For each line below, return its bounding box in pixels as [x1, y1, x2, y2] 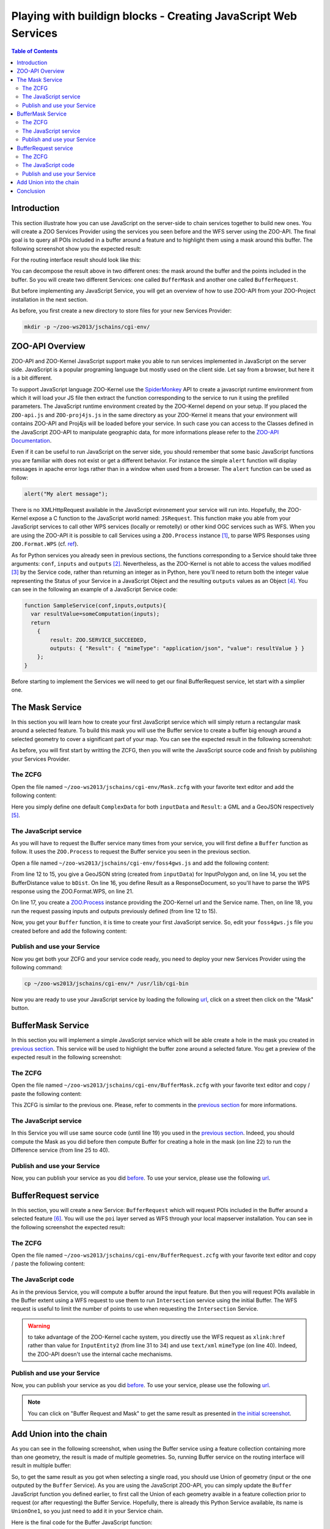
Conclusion [16, 187, 46, 194]
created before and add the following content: [11, 927, 127, 935]
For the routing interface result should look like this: [11, 256, 141, 264]
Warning [28, 1322, 50, 1330]
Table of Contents [11, 48, 58, 55]
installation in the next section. [11, 295, 89, 303]
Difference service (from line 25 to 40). [11, 1147, 110, 1154]
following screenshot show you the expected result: [11, 245, 142, 252]
